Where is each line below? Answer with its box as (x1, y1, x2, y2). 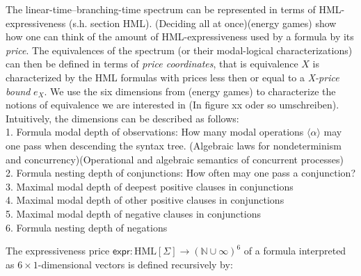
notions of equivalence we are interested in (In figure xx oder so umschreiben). (6, 97, 339, 112)
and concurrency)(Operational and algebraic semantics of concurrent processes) (6, 152, 344, 166)
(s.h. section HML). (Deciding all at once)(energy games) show (68, 15, 337, 30)
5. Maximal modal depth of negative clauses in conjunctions (6, 206, 261, 220)
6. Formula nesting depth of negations (6, 220, 168, 234)
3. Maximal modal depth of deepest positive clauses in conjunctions (6, 179, 294, 193)
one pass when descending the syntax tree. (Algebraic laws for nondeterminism (6, 138, 342, 152)
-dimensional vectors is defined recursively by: (38, 257, 233, 271)
